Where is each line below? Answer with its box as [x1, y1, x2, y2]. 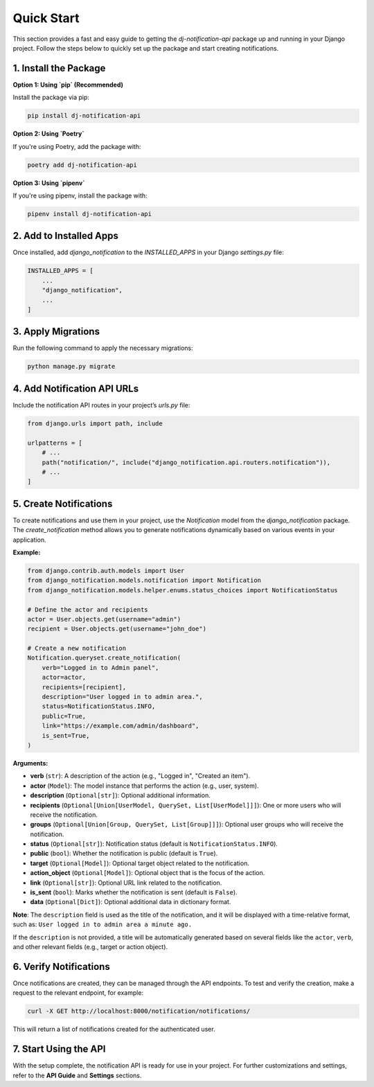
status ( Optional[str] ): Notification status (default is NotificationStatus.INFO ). [30, 840, 278, 848]
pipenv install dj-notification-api [27, 210, 152, 218]
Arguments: [12, 759, 48, 767]
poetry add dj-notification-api [27, 161, 138, 169]
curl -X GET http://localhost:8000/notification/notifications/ [27, 1007, 251, 1015]
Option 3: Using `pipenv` [12, 179, 85, 187]
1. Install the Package [12, 62, 106, 74]
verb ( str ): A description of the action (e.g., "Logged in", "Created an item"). [30, 772, 251, 780]
